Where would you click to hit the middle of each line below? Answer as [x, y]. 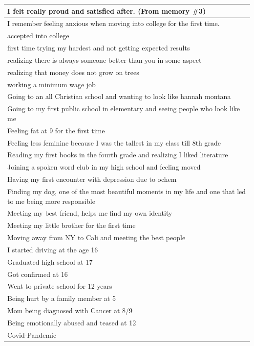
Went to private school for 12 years [60, 286]
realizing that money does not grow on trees [73, 72]
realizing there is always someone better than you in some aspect [105, 60]
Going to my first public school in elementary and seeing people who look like [124, 109]
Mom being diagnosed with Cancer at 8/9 [70, 310]
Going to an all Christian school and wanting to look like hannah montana [119, 96]
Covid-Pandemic [32, 334]
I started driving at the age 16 [53, 249]
